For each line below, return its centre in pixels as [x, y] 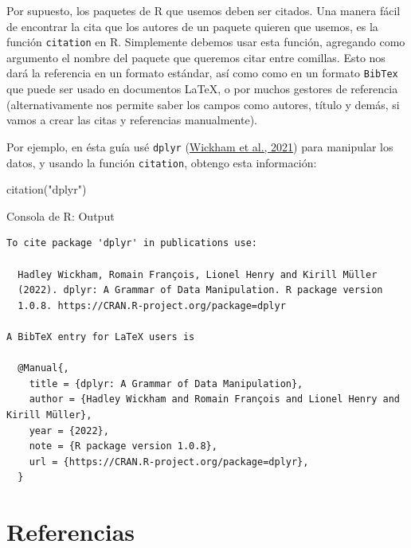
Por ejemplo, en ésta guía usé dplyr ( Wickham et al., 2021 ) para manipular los [200, 146]
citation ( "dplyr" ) [47, 189]
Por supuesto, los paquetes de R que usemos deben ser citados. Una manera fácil [204, 10]
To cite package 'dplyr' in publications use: [132, 243]
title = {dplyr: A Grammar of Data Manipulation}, [166, 384]
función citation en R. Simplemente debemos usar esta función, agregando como [206, 42]
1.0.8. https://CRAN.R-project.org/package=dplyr [152, 305]
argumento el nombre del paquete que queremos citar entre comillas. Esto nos [196, 57]
